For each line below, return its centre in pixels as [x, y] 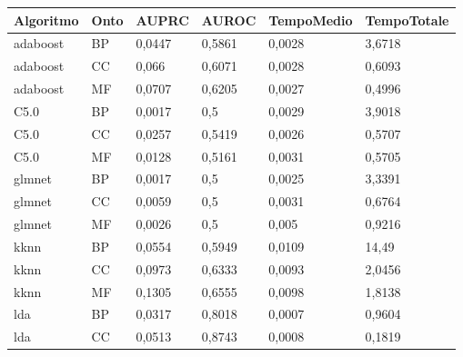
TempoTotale [407, 20]
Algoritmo [46, 20]
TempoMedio [311, 20]
